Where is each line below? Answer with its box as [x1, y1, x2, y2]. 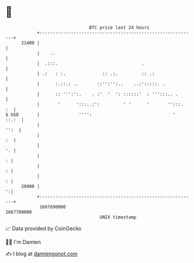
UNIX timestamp [99, 214, 137, 220]
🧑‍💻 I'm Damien [5, 238, 41, 245]
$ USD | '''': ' [5, 111, 176, 118]
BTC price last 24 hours [89, 25, 150, 30]
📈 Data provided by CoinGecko [5, 225, 82, 232]
